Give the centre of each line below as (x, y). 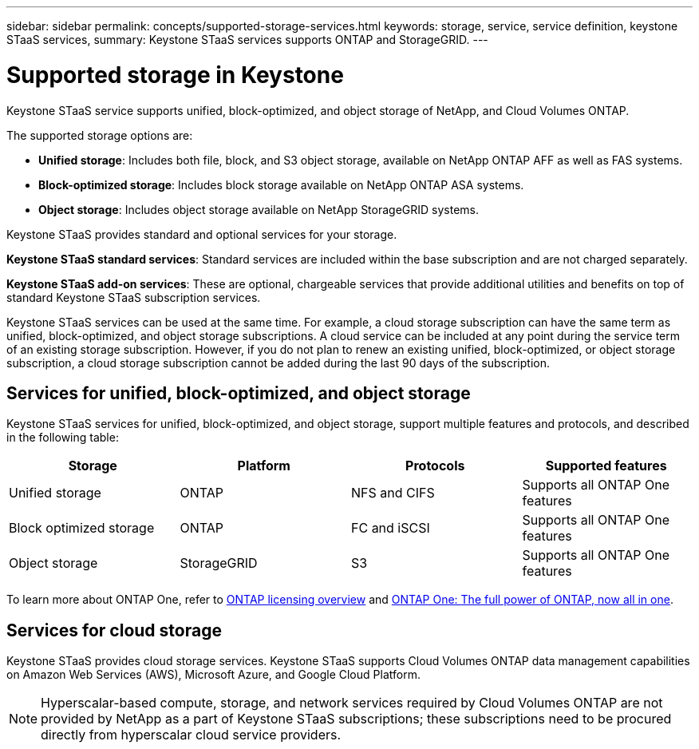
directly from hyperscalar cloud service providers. (191, 735)
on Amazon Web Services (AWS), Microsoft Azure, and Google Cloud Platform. (213, 675)
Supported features (606, 466)
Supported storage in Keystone (175, 75)
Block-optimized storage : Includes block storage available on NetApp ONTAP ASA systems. (281, 184)
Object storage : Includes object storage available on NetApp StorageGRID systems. (259, 209)
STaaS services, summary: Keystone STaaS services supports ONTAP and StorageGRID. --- (247, 40)
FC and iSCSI (391, 528)
